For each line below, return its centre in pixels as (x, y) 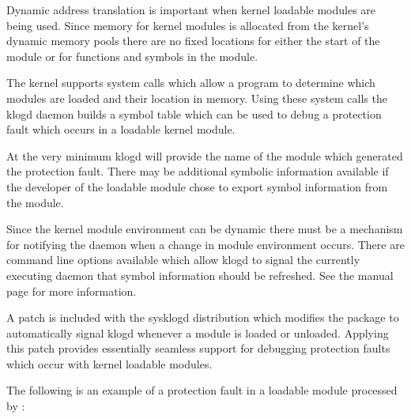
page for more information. (72, 291)
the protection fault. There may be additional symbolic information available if (198, 171)
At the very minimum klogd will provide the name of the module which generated (205, 155)
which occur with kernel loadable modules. (109, 363)
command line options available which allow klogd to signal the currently (183, 260)
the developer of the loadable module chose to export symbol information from (197, 186)
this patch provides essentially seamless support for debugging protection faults (198, 348)
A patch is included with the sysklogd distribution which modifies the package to (203, 317)
